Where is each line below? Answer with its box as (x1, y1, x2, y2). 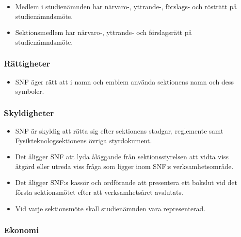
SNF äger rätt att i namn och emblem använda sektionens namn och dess (15, 76, 234, 86)
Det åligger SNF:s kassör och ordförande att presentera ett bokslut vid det (15, 177, 237, 187)
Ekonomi (4, 224, 39, 236)
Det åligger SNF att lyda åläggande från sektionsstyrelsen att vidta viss (15, 152, 229, 162)
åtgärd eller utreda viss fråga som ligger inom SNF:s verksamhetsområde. (15, 161, 234, 171)
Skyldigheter (4, 106, 54, 118)
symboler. (15, 86, 44, 96)
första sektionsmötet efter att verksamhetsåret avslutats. (15, 186, 183, 197)
